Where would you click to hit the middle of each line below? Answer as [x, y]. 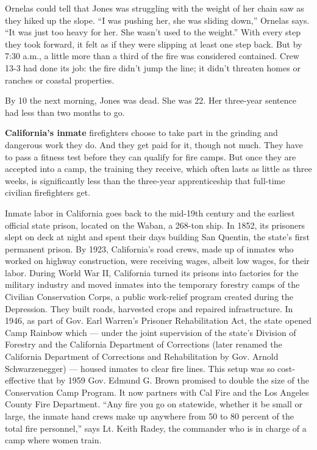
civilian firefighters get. [48, 192]
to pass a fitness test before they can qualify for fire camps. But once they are [151, 156]
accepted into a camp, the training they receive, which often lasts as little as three [158, 169]
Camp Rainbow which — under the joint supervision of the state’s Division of [151, 332]
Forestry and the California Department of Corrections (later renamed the [144, 344]
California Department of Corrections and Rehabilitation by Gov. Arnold [142, 356]
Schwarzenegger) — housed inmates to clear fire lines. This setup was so [140, 368]
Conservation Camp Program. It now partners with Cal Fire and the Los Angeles [157, 392]
